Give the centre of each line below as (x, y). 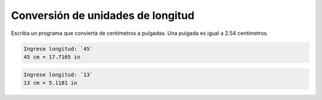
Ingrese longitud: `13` (58, 75)
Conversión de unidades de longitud (103, 15)
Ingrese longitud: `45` (58, 49)
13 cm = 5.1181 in (50, 83)
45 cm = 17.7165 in (52, 57)
